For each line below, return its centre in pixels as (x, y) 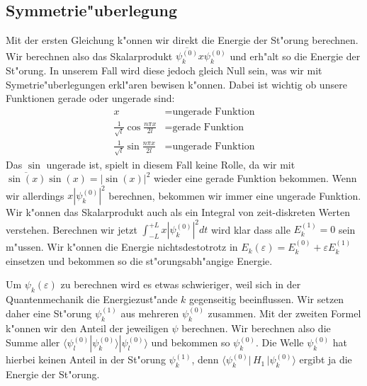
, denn (205, 359)
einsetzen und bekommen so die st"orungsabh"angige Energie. (139, 260)
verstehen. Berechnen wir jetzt (72, 229)
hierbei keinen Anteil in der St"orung (86, 359)
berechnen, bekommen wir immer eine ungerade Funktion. (235, 195)
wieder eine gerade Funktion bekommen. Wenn (255, 178)
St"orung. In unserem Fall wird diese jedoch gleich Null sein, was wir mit (164, 70)
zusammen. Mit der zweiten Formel (284, 313)
